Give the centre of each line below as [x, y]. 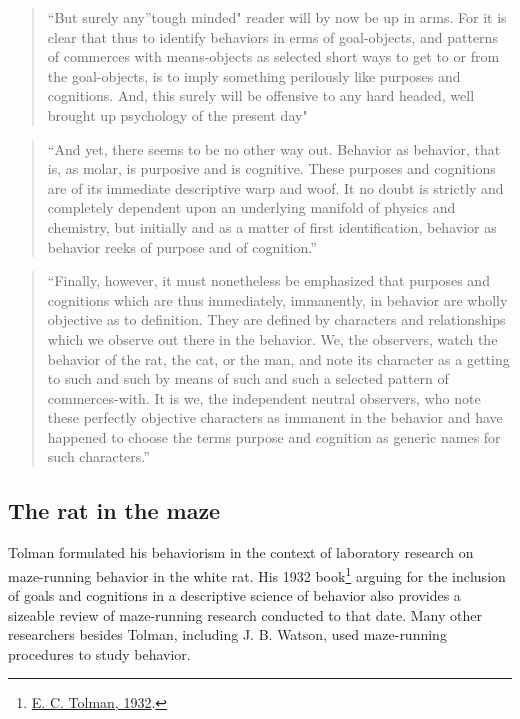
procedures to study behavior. [99, 653]
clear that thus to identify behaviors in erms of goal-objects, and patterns [272, 36]
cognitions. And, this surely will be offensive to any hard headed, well [261, 95]
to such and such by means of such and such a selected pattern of [248, 378]
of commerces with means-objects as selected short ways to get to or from [273, 56]
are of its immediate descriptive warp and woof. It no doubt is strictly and [275, 187]
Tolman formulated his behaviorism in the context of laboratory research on [241, 552]
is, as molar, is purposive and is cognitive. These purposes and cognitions [271, 168]
